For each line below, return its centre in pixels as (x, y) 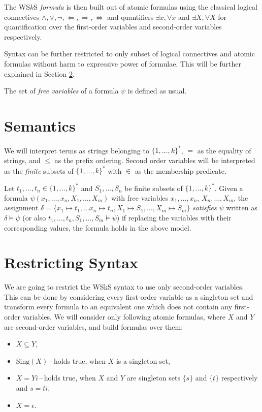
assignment (21, 208)
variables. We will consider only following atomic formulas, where (124, 317)
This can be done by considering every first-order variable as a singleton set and (129, 296)
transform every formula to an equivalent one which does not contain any (118, 307)
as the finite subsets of (39, 170)
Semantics (40, 125)
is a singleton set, (143, 360)
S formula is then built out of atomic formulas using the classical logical (145, 7)
